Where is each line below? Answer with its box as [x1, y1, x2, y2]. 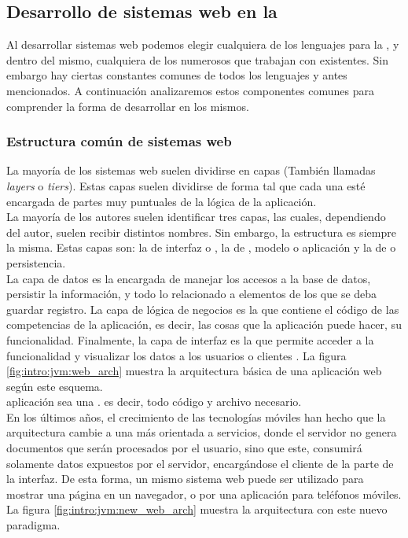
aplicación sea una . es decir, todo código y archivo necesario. [6, 393, 302, 410]
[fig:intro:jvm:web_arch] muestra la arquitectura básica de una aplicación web [6, 363, 382, 379]
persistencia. [6, 254, 66, 271]
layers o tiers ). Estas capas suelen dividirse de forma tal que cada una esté [6, 177, 366, 193]
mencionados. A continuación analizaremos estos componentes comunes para [6, 82, 374, 98]
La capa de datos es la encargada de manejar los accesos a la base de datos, [6, 270, 371, 286]
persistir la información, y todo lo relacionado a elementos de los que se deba [6, 286, 377, 302]
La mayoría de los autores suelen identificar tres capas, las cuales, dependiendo [6, 208, 386, 225]
